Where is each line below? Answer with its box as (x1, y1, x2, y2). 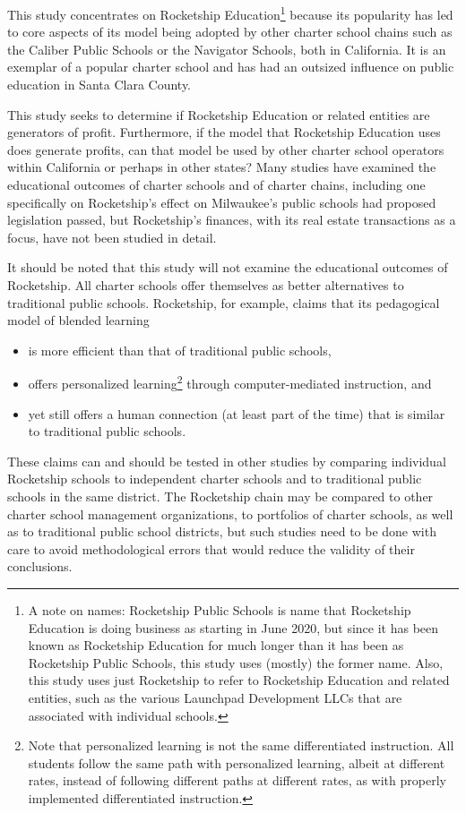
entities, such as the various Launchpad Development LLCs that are (28, 688, 402, 706)
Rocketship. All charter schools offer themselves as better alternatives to (7, 275, 404, 294)
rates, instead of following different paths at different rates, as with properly (28, 771, 446, 790)
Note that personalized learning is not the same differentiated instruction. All (28, 736, 454, 755)
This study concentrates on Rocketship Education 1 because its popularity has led (7, 3, 453, 23)
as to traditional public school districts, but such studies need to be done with (7, 522, 436, 541)
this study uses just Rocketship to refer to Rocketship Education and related (28, 671, 450, 689)
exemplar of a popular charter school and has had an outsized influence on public (7, 57, 454, 76)
